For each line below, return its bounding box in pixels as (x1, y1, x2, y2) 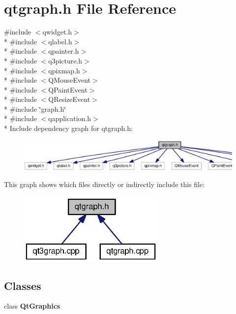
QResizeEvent (48, 94, 90, 104)
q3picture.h (48, 55, 83, 65)
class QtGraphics (4, 301, 60, 311)
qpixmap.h (48, 65, 80, 75)
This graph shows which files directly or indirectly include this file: (4, 179, 205, 189)
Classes (4, 278, 41, 293)
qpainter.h (48, 46, 79, 56)
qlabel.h (48, 36, 72, 46)
